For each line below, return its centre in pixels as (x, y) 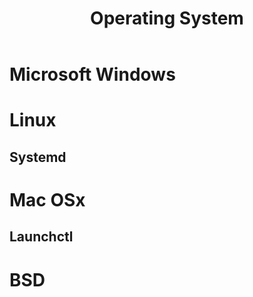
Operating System (167, 18)
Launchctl (41, 237)
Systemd (38, 157)
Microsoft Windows (92, 74)
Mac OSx (47, 199)
